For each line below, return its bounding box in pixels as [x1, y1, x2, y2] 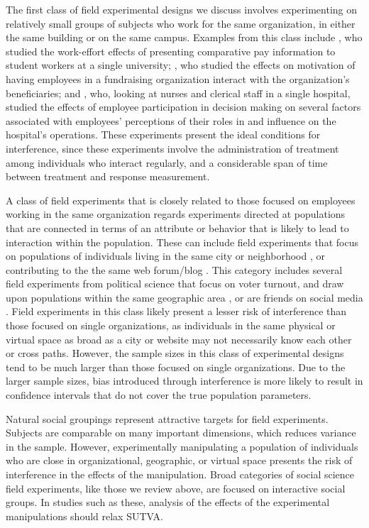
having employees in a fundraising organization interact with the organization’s [6, 71, 350, 86]
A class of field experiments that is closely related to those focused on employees [6, 192, 356, 207]
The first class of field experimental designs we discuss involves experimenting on [6, 2, 358, 16]
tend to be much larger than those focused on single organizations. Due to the [6, 359, 346, 374]
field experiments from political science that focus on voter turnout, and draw [6, 276, 344, 291]
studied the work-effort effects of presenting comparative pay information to [6, 43, 336, 58]
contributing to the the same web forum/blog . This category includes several [6, 262, 343, 277]
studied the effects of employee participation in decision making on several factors [6, 99, 361, 114]
